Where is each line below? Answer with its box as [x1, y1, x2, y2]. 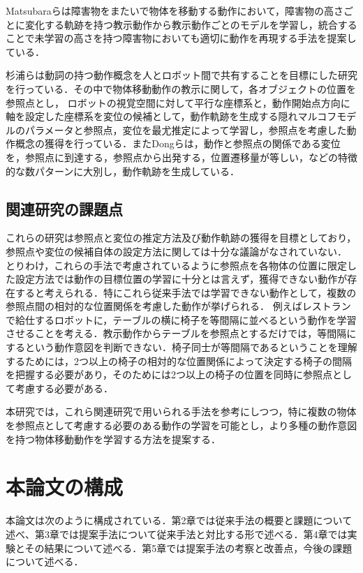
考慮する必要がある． [15, 380, 113, 395]
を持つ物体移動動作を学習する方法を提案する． [6, 431, 221, 446]
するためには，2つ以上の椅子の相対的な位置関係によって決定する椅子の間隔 [6, 353, 352, 368]
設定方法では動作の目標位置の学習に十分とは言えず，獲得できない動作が [15, 271, 348, 286]
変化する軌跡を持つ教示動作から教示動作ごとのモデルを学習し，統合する [24, 17, 357, 31]
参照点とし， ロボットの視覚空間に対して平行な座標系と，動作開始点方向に [6, 95, 350, 110]
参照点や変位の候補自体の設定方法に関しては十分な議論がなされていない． [6, 244, 347, 258]
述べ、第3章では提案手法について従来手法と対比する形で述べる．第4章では [6, 526, 348, 541]
